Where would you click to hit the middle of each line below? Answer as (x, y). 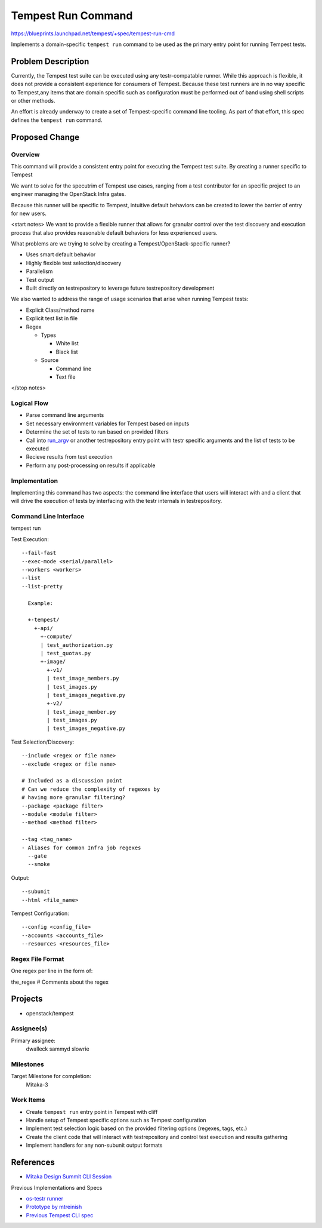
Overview (25, 154)
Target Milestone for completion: (51, 1076)
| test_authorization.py (77, 645)
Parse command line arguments (65, 415)
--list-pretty (42, 586)
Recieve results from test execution (69, 457)
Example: (41, 603)
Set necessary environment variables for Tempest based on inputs (108, 423)
